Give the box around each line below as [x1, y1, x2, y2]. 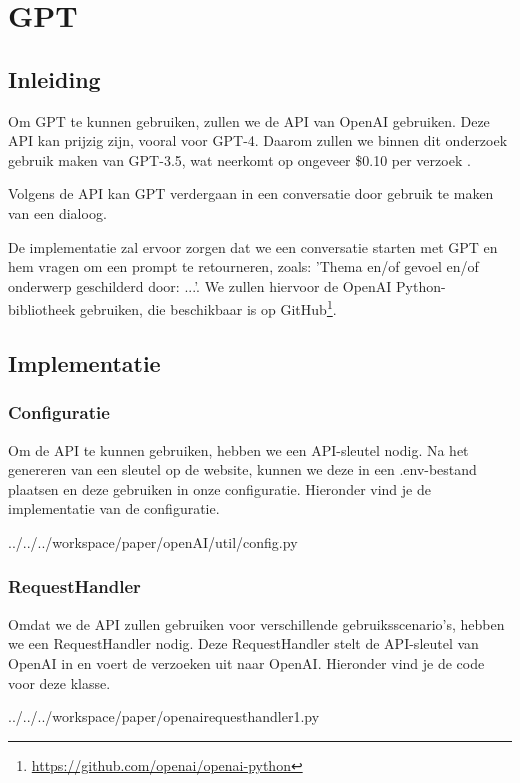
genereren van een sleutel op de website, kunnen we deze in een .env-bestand [8, 459, 477, 480]
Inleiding [8, 63, 101, 94]
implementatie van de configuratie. [8, 498, 220, 519]
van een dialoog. [8, 202, 107, 223]
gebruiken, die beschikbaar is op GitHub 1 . [79, 296, 337, 319]
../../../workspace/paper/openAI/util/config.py [8, 531, 298, 552]
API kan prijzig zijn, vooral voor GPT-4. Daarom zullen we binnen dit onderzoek [8, 130, 508, 151]
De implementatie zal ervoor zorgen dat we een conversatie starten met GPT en [8, 236, 498, 257]
